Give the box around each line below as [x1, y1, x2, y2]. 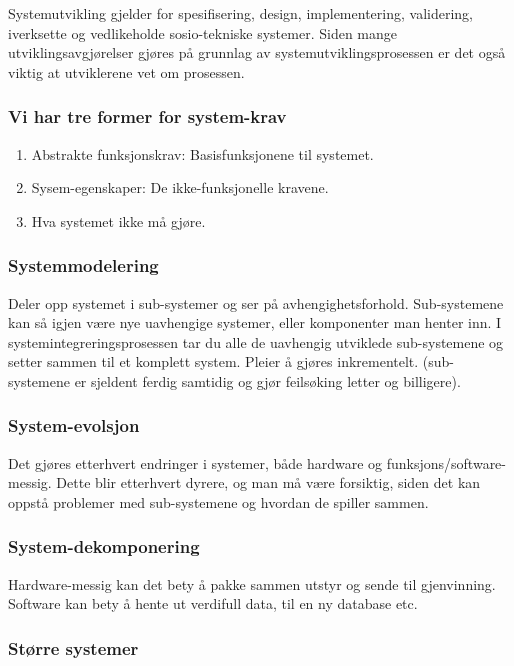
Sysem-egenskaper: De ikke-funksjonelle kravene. [31, 177, 329, 198]
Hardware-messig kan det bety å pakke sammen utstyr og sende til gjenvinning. [8, 573, 496, 594]
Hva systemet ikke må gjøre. [31, 210, 206, 231]
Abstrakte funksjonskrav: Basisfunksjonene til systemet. [31, 143, 374, 164]
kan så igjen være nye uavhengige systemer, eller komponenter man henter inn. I [8, 312, 502, 333]
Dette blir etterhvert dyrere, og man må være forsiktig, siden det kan [56, 472, 481, 493]
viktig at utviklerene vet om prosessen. [8, 61, 245, 82]
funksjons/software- [386, 452, 506, 473]
